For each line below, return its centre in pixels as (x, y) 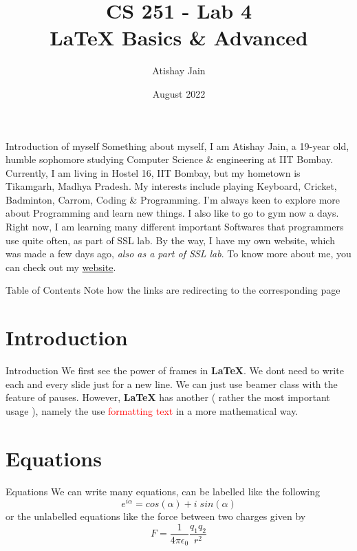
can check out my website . (61, 267)
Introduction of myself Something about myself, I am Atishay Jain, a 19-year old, (177, 145)
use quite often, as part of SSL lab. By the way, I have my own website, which (170, 240)
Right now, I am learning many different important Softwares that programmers (175, 227)
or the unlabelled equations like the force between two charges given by (156, 516)
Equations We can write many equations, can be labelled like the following (163, 491)
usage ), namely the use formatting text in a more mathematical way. (152, 410)
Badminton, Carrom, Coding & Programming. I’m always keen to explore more (173, 199)
